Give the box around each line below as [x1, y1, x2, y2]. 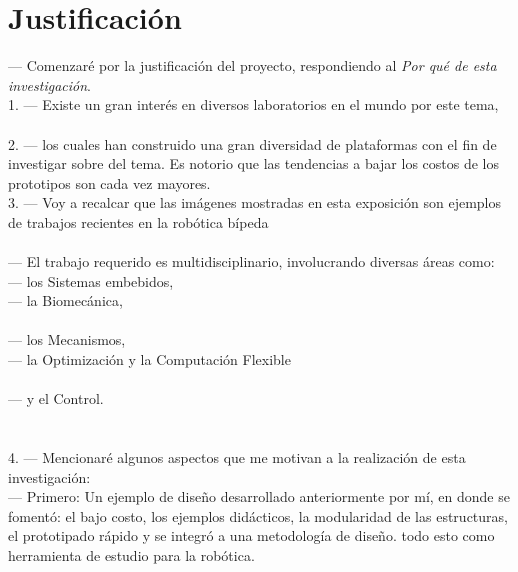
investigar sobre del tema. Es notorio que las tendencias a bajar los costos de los [8, 153, 499, 174]
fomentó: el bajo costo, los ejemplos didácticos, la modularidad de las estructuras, [8, 505, 508, 526]
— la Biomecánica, [8, 290, 123, 311]
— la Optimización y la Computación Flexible [8, 349, 291, 370]
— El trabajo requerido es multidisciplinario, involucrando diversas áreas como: [8, 251, 495, 272]
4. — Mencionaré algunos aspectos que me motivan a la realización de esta [8, 447, 466, 467]
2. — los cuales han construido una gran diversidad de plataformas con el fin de [8, 133, 497, 154]
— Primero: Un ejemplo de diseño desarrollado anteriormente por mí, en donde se [8, 486, 510, 507]
